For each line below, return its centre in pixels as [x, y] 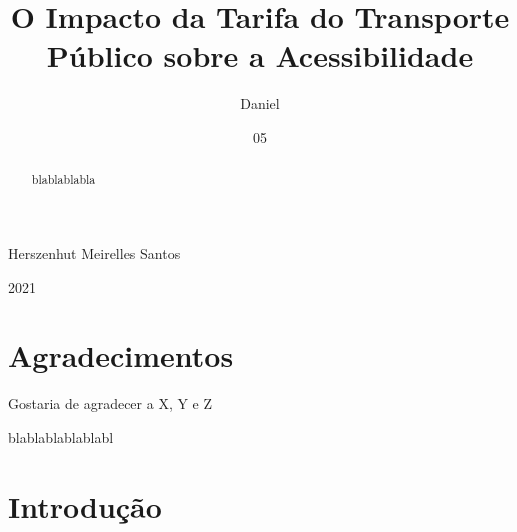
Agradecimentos [121, 355]
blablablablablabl [61, 436]
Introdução [85, 505]
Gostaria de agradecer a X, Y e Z [110, 403]
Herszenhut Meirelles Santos [94, 252]
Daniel [260, 103]
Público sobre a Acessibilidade [260, 55]
